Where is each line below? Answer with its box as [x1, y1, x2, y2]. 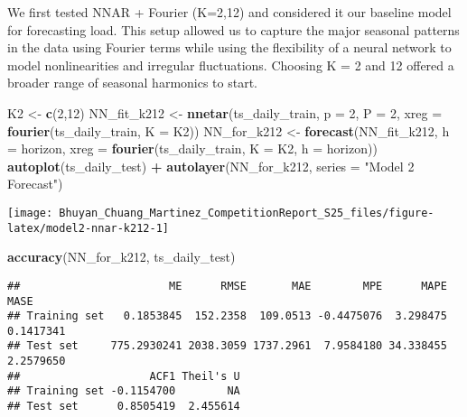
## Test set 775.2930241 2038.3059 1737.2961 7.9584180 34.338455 [7, 339, 447, 353]
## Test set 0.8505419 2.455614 [7, 400, 240, 413]
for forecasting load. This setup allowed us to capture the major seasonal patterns [7, 20, 460, 39]
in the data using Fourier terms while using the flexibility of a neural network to [7, 38, 452, 57]
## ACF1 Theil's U [7, 369, 240, 383]
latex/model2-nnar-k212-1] [7, 221, 169, 235]
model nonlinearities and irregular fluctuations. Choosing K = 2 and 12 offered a [7, 55, 454, 74]
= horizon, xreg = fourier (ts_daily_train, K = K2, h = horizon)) [7, 139, 378, 158]
